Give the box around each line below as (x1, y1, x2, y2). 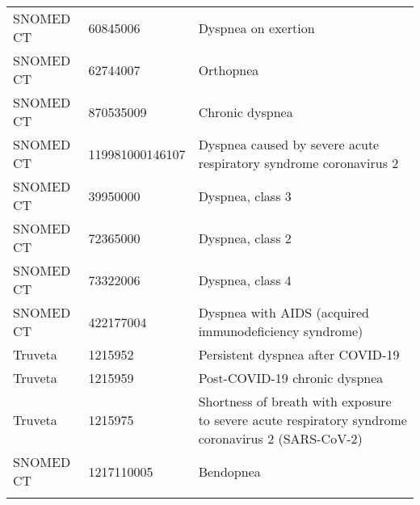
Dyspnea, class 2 (198, 228, 292, 247)
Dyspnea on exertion (198, 18, 315, 37)
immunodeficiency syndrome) (198, 322, 363, 340)
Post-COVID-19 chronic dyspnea (198, 368, 384, 387)
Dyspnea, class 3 (198, 186, 292, 205)
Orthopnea (198, 60, 259, 79)
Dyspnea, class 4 (198, 270, 292, 289)
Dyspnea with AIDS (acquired (198, 303, 369, 322)
